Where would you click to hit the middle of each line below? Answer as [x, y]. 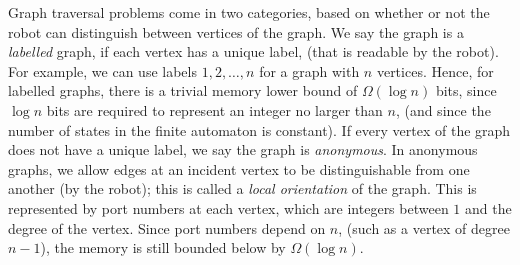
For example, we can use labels [102, 70]
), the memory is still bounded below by [163, 247]
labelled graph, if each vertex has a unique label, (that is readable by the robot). [253, 51]
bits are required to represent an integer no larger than [214, 109]
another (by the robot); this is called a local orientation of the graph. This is [242, 188]
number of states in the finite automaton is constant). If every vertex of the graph [259, 129]
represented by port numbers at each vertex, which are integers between [228, 207]
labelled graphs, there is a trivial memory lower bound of [183, 90]
